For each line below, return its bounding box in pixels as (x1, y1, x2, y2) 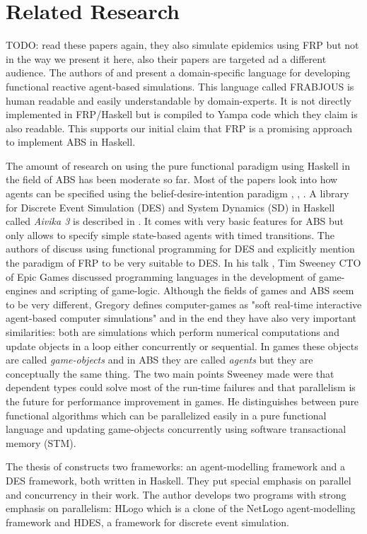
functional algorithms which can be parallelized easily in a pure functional (6, 407, 327, 422)
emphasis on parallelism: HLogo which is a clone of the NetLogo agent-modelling (6, 501, 356, 516)
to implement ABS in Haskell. (6, 134, 136, 149)
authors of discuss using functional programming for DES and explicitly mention (6, 241, 355, 256)
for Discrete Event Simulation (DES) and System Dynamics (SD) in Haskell (6, 199, 335, 214)
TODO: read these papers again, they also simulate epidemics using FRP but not (6, 37, 359, 52)
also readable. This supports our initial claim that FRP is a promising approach (6, 120, 353, 135)
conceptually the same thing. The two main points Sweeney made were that (6, 366, 334, 381)
